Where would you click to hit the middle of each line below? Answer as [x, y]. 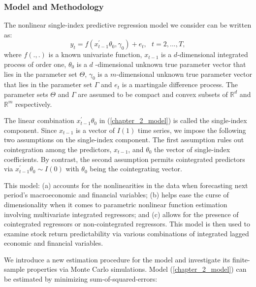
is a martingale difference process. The [180, 84]
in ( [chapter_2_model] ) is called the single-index [173, 120]
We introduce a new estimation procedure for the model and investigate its [117, 259]
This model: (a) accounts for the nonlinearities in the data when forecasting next [126, 185]
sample [15, 269]
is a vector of [95, 130]
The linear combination [39, 120]
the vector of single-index [192, 149]
